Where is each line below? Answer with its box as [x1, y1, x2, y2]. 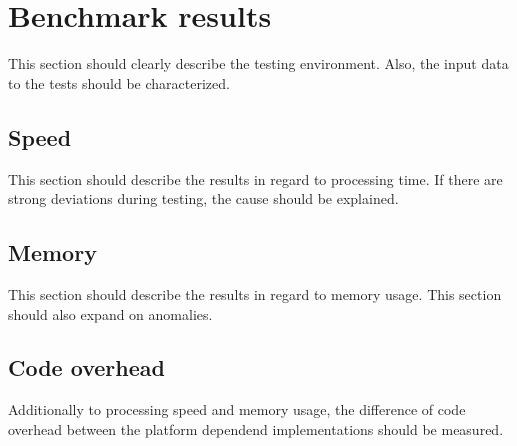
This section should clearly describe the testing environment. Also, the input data [8, 53, 509, 74]
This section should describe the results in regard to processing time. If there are [8, 168, 503, 189]
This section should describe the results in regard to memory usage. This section [8, 283, 502, 304]
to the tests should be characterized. [8, 72, 230, 93]
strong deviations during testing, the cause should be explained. [8, 188, 399, 209]
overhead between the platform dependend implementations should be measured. [8, 418, 504, 439]
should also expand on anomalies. [8, 303, 213, 324]
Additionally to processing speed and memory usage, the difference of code [8, 399, 466, 420]
